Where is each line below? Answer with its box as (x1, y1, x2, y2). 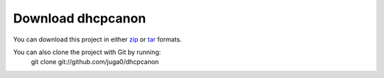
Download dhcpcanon (13, 11, 146, 26)
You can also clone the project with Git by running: (13, 48, 161, 56)
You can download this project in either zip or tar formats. (13, 35, 182, 44)
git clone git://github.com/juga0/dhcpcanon (31, 58, 159, 66)
